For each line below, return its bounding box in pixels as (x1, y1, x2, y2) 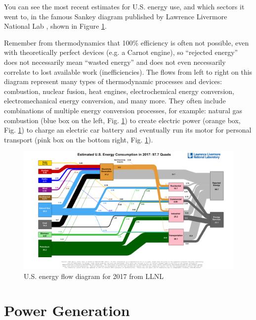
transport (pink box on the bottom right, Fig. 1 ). (4, 134, 153, 144)
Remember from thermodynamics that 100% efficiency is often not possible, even (4, 37, 249, 47)
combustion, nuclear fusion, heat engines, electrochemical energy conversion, (4, 86, 234, 96)
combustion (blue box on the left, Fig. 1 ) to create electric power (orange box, (4, 115, 241, 125)
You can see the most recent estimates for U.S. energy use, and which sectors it (4, 1, 245, 11)
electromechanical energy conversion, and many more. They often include (4, 95, 226, 106)
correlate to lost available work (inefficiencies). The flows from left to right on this (4, 66, 253, 77)
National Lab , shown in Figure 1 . (4, 21, 107, 31)
